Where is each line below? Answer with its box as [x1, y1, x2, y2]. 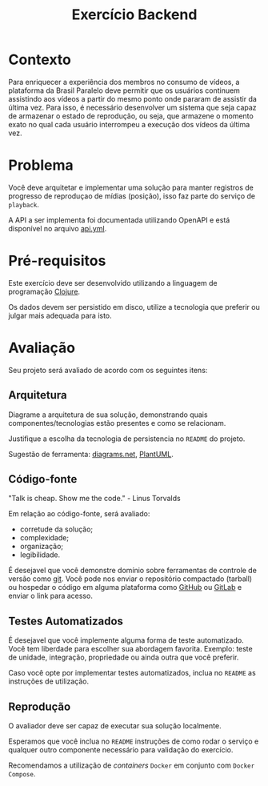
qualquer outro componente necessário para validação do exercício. [8, 745, 234, 754]
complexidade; [19, 533, 70, 543]
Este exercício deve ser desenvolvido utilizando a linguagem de [8, 278, 218, 287]
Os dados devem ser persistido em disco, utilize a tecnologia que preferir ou [8, 302, 260, 311]
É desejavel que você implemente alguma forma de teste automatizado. [8, 636, 244, 645]
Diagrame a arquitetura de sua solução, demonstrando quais [8, 410, 208, 419]
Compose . [8, 769, 36, 778]
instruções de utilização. [8, 676, 90, 686]
